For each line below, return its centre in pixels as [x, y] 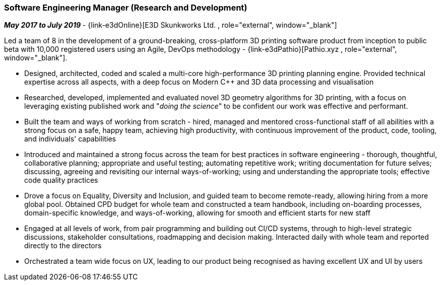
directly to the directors [63, 246]
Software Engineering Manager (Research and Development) [126, 8]
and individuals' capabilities [70, 139]
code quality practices [61, 180]
